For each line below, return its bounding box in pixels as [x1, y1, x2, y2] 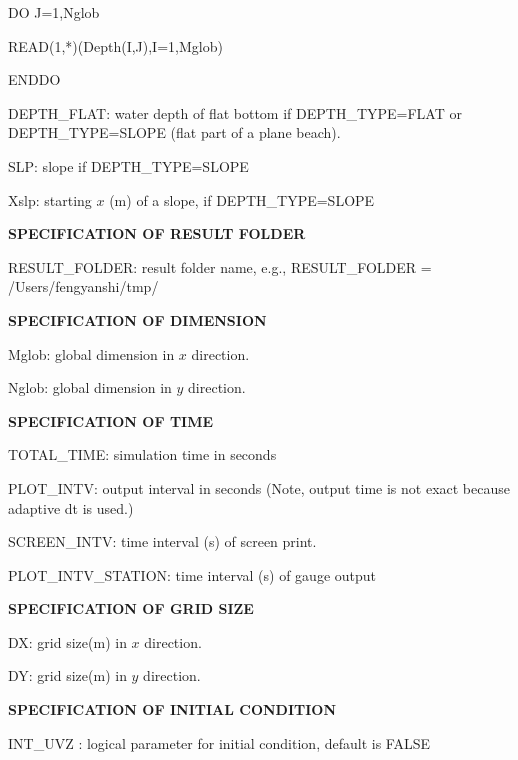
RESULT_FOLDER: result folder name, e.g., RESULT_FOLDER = [8, 256, 432, 277]
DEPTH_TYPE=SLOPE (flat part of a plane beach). [8, 122, 341, 143]
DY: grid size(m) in [8, 665, 127, 686]
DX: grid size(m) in [8, 631, 127, 652]
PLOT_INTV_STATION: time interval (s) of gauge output [8, 564, 377, 585]
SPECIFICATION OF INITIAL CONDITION [8, 699, 337, 720]
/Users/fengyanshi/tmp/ [8, 276, 159, 297]
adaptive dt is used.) [8, 497, 134, 518]
